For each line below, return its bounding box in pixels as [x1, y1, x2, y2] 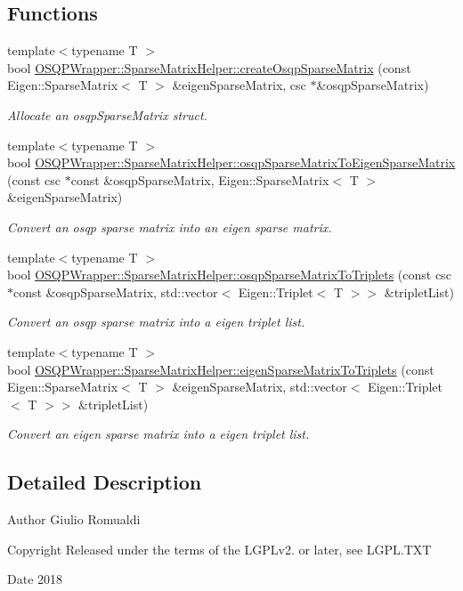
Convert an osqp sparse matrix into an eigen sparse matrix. [7, 217, 332, 236]
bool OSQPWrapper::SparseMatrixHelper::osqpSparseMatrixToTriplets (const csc [7, 265, 451, 284]
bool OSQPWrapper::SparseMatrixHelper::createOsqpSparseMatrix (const [7, 58, 411, 77]
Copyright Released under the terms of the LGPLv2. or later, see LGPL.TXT [7, 539, 432, 558]
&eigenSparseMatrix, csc [172, 76, 306, 94]
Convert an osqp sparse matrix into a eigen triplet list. [7, 312, 305, 331]
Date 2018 [7, 570, 63, 588]
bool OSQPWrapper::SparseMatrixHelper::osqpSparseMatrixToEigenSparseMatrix [7, 153, 456, 172]
